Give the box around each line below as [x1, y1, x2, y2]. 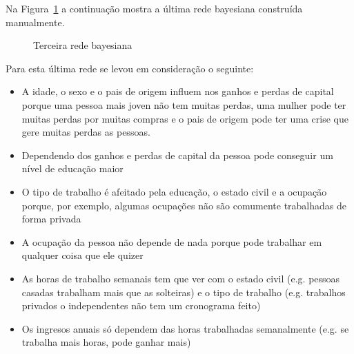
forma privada [21, 211, 81, 226]
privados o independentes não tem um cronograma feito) [21, 298, 261, 313]
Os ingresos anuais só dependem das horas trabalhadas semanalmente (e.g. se [21, 321, 349, 335]
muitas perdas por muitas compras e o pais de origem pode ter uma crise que [21, 111, 348, 125]
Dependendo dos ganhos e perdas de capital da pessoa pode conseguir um [21, 147, 333, 162]
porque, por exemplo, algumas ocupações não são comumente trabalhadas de [21, 198, 346, 212]
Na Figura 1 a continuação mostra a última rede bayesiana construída [6, 1, 303, 15]
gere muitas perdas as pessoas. [21, 125, 150, 139]
